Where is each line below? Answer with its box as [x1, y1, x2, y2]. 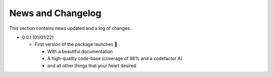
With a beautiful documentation [47, 48, 113, 54]
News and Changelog [9, 8, 102, 19]
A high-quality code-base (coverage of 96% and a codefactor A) [47, 55, 183, 61]
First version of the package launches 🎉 [34, 41, 118, 47]
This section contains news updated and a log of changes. [9, 25, 131, 31]
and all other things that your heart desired [47, 62, 136, 68]
